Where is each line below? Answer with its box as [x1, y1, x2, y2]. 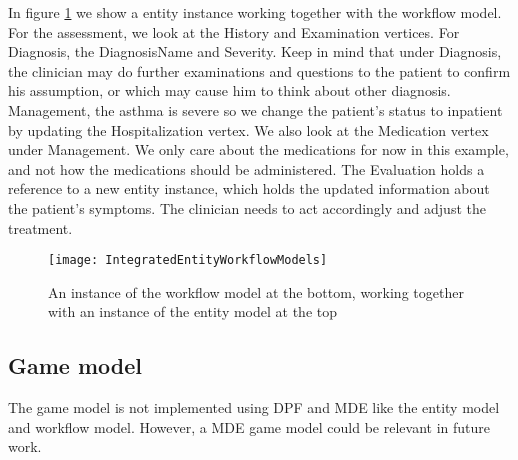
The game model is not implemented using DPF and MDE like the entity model [8, 397, 500, 418]
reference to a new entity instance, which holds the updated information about [8, 178, 490, 199]
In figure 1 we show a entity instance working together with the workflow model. [8, 2, 502, 22]
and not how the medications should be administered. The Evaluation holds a [8, 158, 485, 179]
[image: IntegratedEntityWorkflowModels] [48, 253, 328, 268]
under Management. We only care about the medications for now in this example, [8, 139, 509, 160]
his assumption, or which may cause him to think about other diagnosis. [8, 80, 451, 101]
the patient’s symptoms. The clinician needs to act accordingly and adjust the [8, 197, 486, 218]
